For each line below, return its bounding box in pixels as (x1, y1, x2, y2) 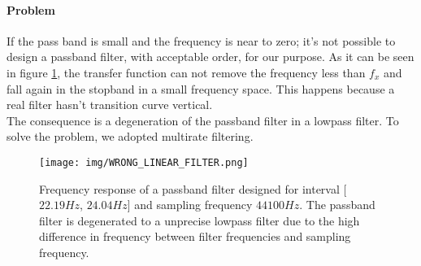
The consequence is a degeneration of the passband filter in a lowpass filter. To (7, 111, 399, 129)
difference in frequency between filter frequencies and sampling (39, 228, 351, 245)
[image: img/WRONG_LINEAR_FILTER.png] (39, 156, 249, 168)
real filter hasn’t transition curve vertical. (7, 96, 213, 113)
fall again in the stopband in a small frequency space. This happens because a (7, 80, 395, 97)
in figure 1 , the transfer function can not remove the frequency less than (7, 63, 366, 81)
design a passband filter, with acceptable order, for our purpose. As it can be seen (7, 48, 414, 65)
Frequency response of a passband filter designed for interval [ (39, 180, 347, 197)
